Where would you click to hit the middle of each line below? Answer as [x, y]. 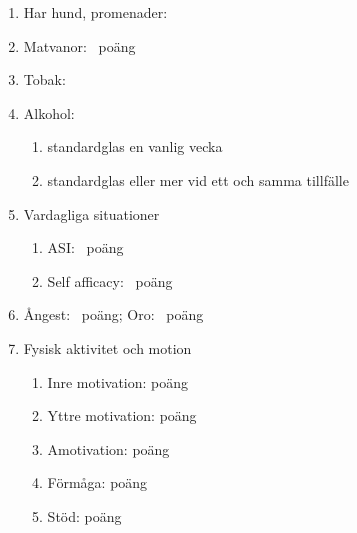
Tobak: [44, 79]
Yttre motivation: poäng [122, 415]
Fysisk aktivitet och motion [107, 347]
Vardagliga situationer [91, 213]
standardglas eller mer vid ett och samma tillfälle [198, 179]
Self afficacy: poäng [110, 280]
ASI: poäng [85, 247]
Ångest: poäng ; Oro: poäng [113, 314]
